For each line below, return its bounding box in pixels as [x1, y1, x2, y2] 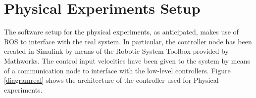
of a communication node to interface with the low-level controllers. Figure [4, 65, 231, 75]
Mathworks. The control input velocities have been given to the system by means [4, 55, 251, 65]
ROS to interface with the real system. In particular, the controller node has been [4, 36, 252, 46]
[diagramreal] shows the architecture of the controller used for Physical [4, 75, 219, 85]
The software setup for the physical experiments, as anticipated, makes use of [4, 27, 239, 37]
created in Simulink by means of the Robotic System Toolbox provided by [4, 46, 229, 56]
